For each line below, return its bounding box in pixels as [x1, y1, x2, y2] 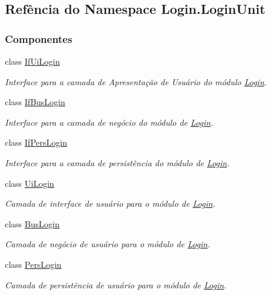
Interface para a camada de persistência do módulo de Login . [5, 156, 230, 169]
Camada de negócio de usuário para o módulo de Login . [5, 238, 211, 250]
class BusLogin [5, 217, 60, 230]
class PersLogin [5, 258, 62, 270]
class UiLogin [5, 177, 54, 189]
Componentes [5, 31, 73, 46]
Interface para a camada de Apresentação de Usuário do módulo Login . [5, 75, 267, 88]
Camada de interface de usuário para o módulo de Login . [5, 197, 215, 210]
